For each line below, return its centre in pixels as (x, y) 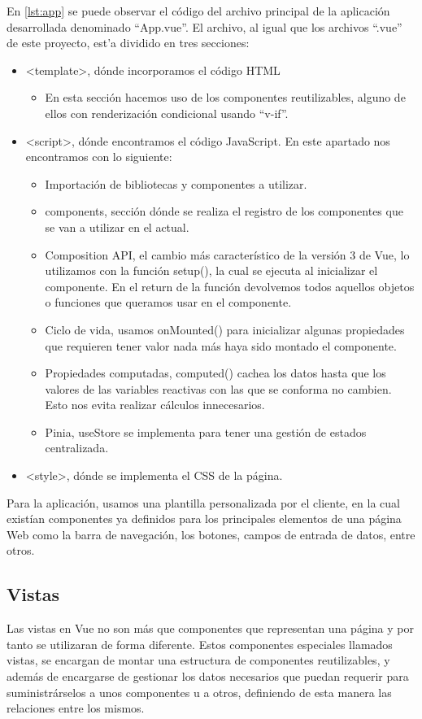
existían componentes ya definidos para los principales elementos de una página (204, 519)
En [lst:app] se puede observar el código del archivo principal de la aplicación (198, 11)
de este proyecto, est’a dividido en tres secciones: (128, 43)
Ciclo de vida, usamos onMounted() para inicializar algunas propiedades (225, 329)
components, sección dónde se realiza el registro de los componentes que (224, 211)
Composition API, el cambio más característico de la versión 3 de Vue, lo (227, 254)
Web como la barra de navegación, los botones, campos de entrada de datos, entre (211, 534)
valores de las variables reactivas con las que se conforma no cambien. (218, 388)
